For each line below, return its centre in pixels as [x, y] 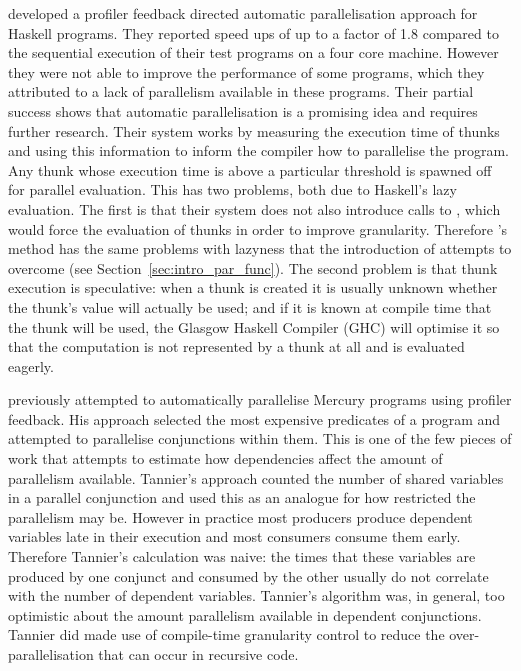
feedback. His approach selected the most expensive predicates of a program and [254, 418]
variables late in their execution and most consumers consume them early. [234, 536]
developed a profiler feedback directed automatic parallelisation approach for [243, 13]
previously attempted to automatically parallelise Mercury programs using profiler [260, 399]
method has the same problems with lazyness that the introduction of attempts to [260, 248]
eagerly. [31, 365]
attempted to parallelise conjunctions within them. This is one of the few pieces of [260, 438]
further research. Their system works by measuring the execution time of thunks [254, 130]
